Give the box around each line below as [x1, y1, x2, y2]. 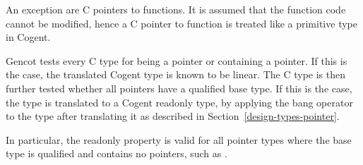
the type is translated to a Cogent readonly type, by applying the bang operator [6, 94, 353, 109]
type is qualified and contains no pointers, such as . [6, 146, 227, 161]
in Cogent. [6, 30, 51, 44]
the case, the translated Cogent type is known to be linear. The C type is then [6, 67, 346, 82]
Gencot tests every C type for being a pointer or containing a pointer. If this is [6, 53, 347, 68]
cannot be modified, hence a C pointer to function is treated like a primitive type [6, 16, 357, 30]
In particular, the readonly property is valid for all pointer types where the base [6, 132, 352, 147]
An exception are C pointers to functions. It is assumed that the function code [6, 2, 346, 16]
